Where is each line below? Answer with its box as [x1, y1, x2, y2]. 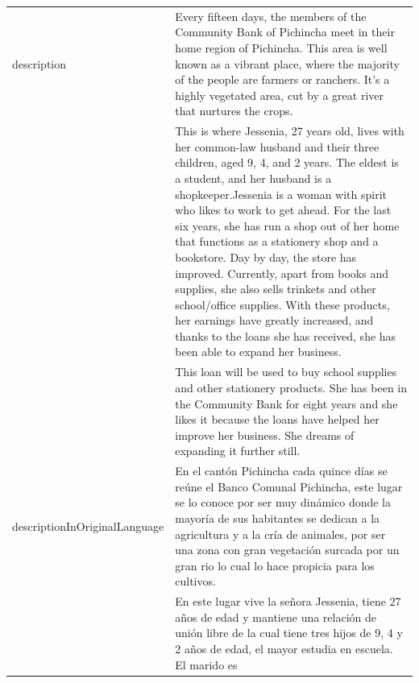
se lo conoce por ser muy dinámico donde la [175, 494, 391, 511]
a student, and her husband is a [175, 169, 332, 186]
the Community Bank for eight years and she [175, 395, 398, 412]
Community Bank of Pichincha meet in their [175, 23, 395, 40]
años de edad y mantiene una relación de [175, 608, 377, 625]
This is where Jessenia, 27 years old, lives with [175, 122, 404, 139]
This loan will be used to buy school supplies [175, 363, 397, 380]
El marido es [175, 656, 238, 673]
